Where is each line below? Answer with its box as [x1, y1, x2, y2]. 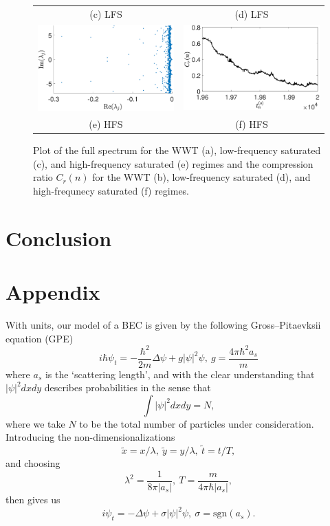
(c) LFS [89, 6, 122, 21]
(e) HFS [89, 116, 123, 131]
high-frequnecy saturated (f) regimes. [33, 183, 190, 197]
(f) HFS [235, 116, 268, 131]
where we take [5, 416, 65, 430]
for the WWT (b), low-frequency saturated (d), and [92, 170, 311, 184]
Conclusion [5, 223, 112, 252]
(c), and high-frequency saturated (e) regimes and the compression [33, 156, 313, 171]
